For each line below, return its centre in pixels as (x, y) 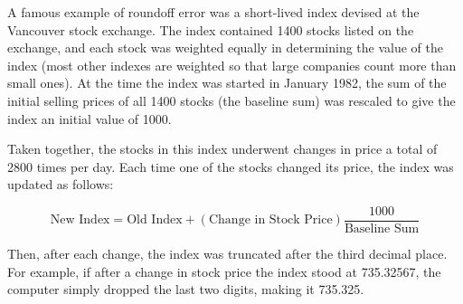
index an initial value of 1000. (90, 118)
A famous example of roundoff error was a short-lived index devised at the (213, 12)
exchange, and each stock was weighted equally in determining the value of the (225, 47)
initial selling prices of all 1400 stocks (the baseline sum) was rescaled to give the (231, 100)
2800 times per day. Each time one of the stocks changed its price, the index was (231, 166)
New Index (80, 220)
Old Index (155, 220)
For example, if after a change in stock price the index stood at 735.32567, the (224, 271)
